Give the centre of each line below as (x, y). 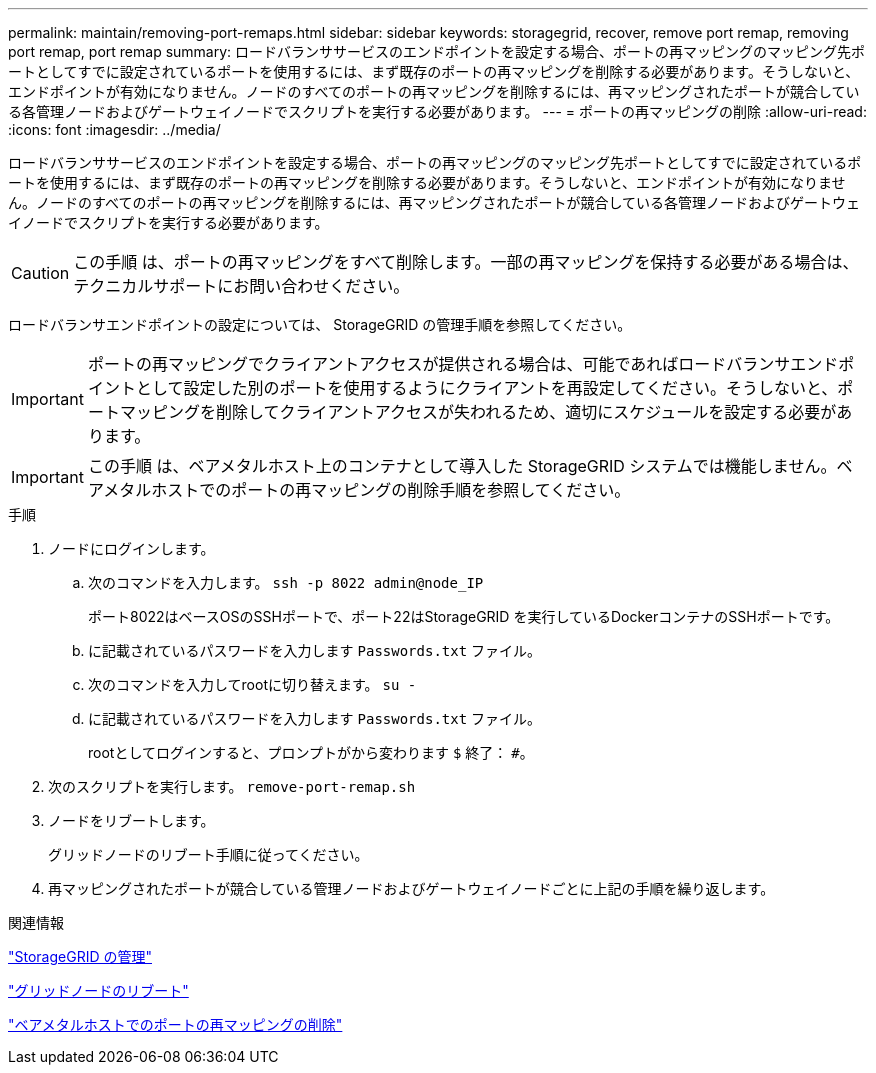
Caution (40, 273)
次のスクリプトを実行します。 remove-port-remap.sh (232, 786)
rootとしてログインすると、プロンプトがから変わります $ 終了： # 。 (311, 752)
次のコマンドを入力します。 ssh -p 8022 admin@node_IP (286, 582)
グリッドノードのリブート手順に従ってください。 (208, 854)
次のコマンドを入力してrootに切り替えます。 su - (252, 684)
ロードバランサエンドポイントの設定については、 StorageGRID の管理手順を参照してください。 (320, 324)
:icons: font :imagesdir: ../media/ (114, 129)
